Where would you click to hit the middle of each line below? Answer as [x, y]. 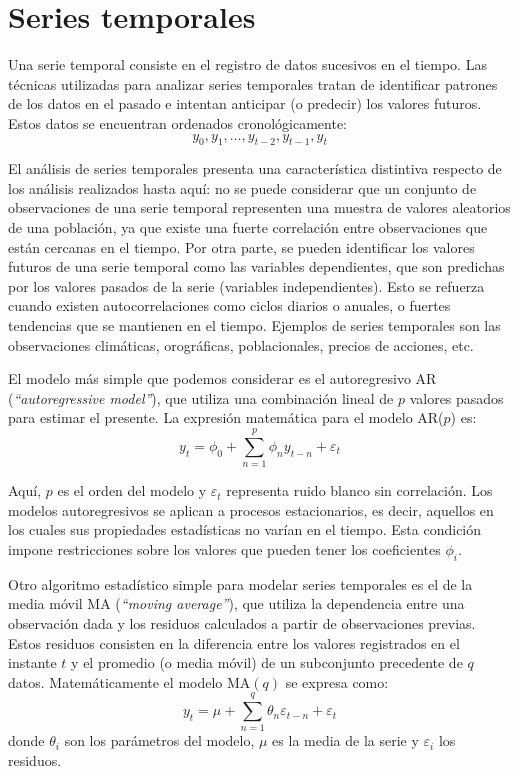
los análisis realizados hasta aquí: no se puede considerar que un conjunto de [242, 187]
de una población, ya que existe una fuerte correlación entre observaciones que [248, 227]
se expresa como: [337, 681]
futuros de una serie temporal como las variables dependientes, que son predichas [256, 266]
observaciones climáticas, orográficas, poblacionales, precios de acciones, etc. [241, 344]
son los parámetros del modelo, [159, 740]
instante [32, 662]
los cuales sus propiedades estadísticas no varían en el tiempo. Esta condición [245, 529]
